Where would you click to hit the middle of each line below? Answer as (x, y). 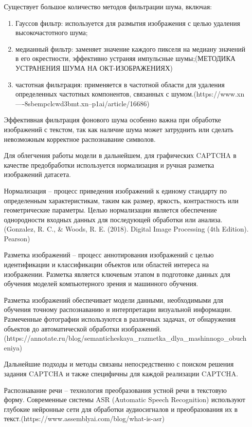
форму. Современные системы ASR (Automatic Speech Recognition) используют (125, 399)
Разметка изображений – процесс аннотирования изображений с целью (109, 255)
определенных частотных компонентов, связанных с (92, 94)
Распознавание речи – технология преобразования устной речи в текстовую (115, 390)
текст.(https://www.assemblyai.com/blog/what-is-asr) (84, 418)
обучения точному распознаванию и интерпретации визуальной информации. (118, 309)
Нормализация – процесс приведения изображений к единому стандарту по (115, 190)
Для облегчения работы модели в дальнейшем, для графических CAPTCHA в (120, 155)
